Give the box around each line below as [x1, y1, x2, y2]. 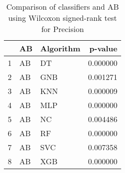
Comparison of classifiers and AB [6, 1, 119, 12]
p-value [89, 43, 118, 54]
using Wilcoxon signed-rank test [8, 12, 117, 23]
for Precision [41, 23, 84, 34]
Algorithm [40, 43, 80, 54]
